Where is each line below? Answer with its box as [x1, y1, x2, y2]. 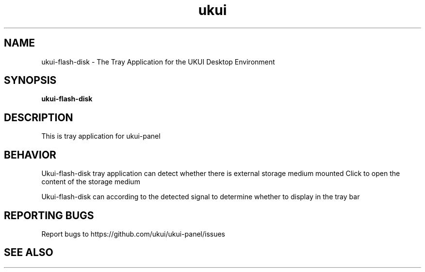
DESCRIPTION [4, 111, 73, 124]
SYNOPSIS [4, 74, 57, 87]
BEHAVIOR [4, 148, 56, 161]
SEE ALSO [4, 246, 53, 259]
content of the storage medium [41, 177, 140, 186]
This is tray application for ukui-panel [41, 132, 161, 141]
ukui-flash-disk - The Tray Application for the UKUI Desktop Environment [41, 57, 275, 66]
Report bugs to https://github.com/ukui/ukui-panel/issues [41, 229, 225, 238]
